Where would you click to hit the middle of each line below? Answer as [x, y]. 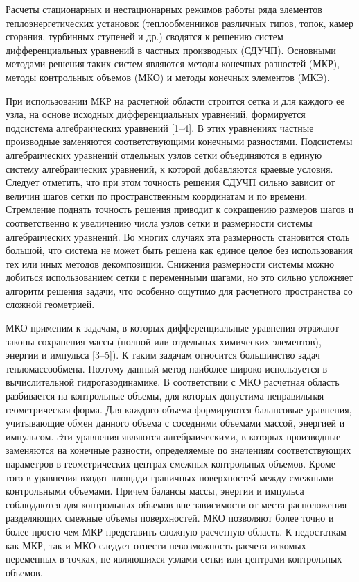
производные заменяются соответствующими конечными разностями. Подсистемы [179, 141]
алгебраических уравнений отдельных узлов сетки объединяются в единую [164, 154]
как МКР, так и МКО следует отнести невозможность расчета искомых [156, 545]
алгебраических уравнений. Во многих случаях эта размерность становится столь [178, 236]
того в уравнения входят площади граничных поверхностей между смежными [170, 477]
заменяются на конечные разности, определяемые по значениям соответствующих [178, 450]
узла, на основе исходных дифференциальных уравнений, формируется [156, 114]
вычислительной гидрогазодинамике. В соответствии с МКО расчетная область [173, 382]
